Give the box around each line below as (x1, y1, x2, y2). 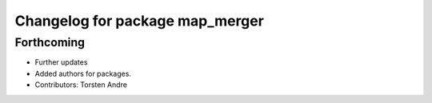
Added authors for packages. (34, 69, 132, 78)
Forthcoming (14, 35, 86, 50)
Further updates (34, 57, 88, 67)
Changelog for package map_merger (14, 12, 264, 30)
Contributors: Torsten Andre (34, 80, 128, 89)
